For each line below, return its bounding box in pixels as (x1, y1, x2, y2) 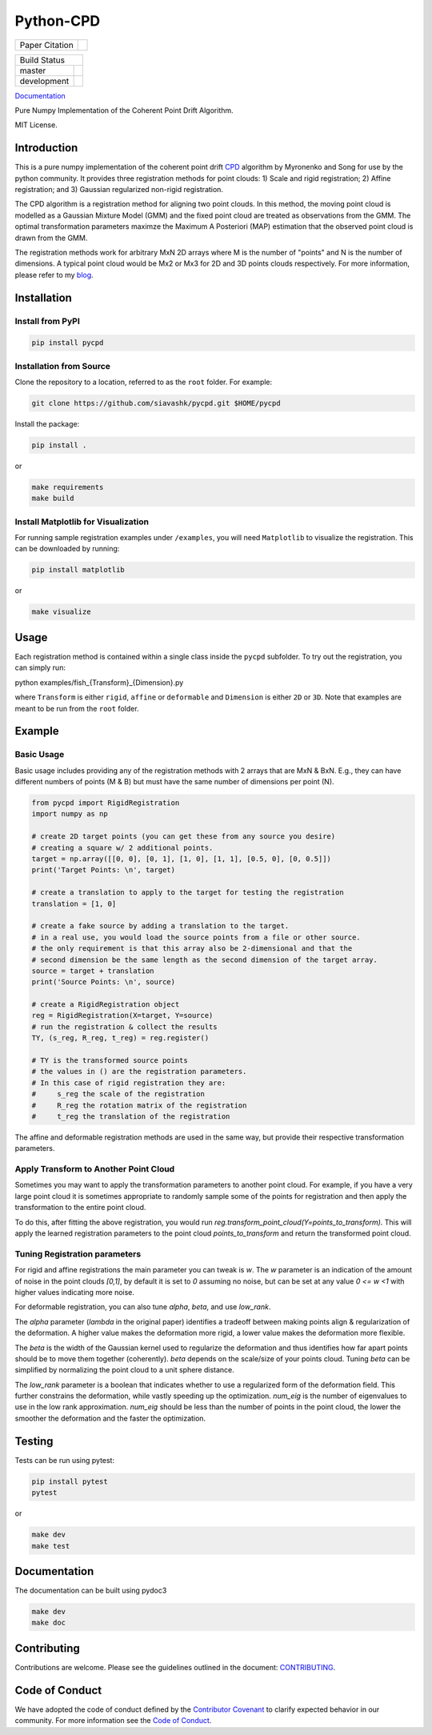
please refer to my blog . (14, 270, 94, 279)
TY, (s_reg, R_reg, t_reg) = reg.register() (31, 1033, 210, 1043)
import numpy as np (31, 809, 108, 819)
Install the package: (14, 419, 80, 429)
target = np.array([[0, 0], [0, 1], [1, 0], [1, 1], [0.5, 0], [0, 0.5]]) (31, 854, 332, 863)
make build (31, 494, 74, 503)
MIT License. (14, 120, 58, 130)
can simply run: (14, 663, 66, 672)
